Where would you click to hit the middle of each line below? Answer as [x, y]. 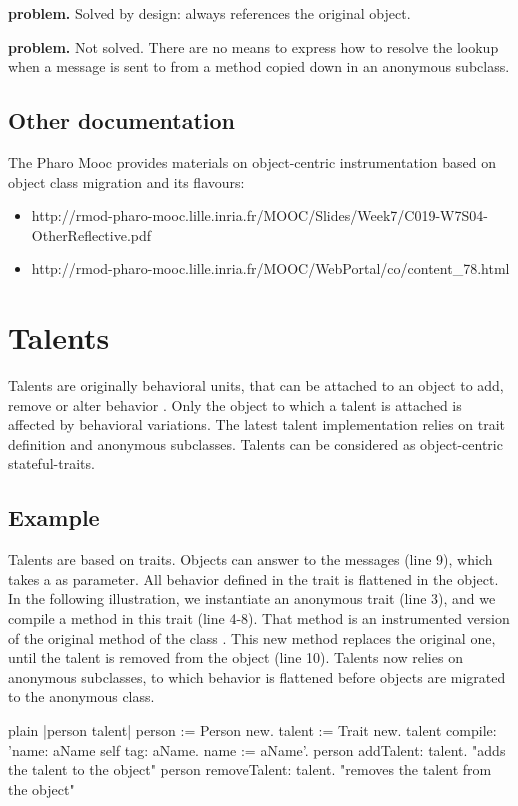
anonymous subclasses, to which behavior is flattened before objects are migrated [257, 676]
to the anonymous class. [81, 696]
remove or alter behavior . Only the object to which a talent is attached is [235, 404]
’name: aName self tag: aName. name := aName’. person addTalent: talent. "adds [257, 749]
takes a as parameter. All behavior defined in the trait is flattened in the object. [253, 578]
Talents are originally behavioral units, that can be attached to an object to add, [256, 385]
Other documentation [121, 120]
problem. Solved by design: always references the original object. [209, 13]
